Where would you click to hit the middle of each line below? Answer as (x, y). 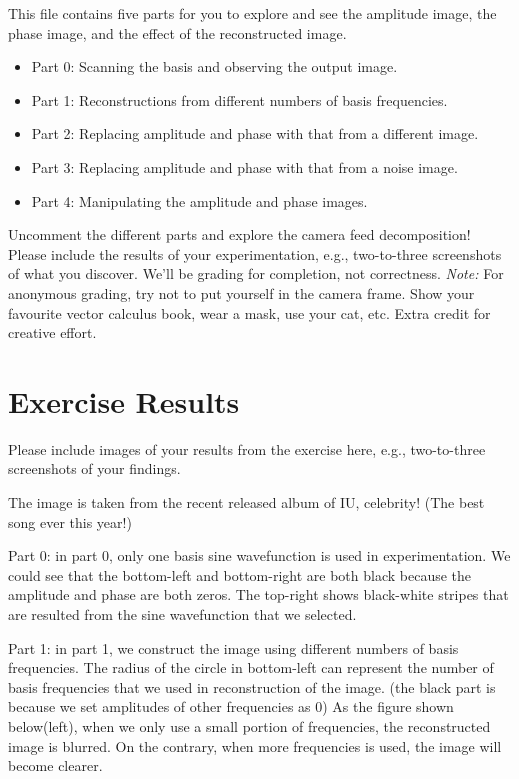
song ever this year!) (70, 521)
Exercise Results (124, 400)
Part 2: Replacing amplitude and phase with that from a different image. (255, 133)
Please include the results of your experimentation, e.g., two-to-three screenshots (255, 253)
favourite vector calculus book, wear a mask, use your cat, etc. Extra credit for (249, 312)
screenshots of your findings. (94, 468)
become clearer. (55, 765)
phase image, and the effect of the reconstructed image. (177, 32)
